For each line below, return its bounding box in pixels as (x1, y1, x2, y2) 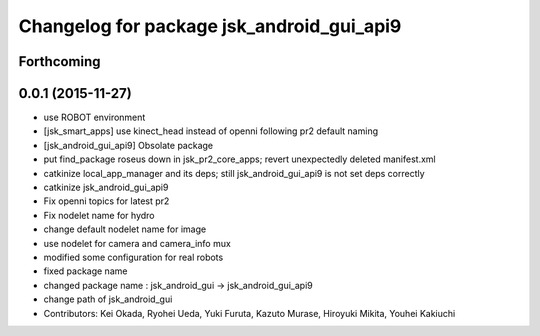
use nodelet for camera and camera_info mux (43, 237, 232, 249)
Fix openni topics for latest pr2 (43, 195, 170, 207)
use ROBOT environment (43, 111, 146, 124)
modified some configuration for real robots (43, 251, 224, 263)
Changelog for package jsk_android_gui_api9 (18, 15, 402, 37)
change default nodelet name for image (43, 223, 207, 235)
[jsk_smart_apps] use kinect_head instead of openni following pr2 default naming (43, 125, 379, 137)
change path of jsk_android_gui (43, 293, 173, 305)
